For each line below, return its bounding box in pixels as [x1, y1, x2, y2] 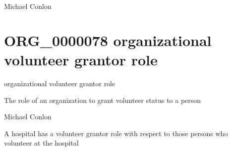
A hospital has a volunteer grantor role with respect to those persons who [4, 128, 228, 138]
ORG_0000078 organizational [4, 30, 212, 50]
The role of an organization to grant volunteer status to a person [4, 95, 201, 105]
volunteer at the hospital [4, 138, 79, 148]
